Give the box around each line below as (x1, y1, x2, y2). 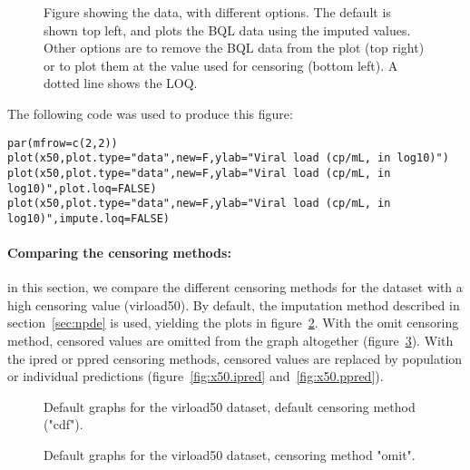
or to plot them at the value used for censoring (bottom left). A (44, 55, 398, 74)
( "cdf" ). (44, 415, 83, 434)
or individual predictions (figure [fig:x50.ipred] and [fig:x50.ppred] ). (7, 367, 384, 386)
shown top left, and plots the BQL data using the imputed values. (44, 20, 411, 39)
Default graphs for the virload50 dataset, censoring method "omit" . (44, 446, 416, 465)
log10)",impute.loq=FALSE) (7, 211, 170, 225)
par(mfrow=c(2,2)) (7, 136, 118, 150)
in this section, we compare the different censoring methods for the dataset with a (7, 278, 463, 297)
